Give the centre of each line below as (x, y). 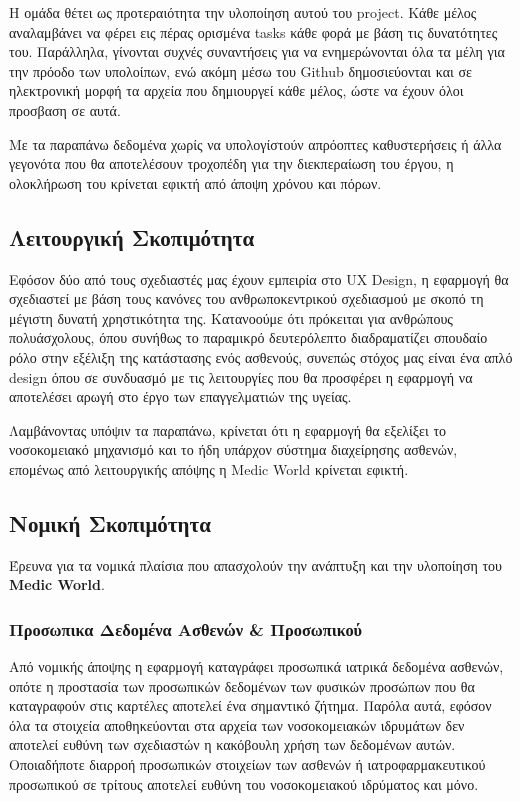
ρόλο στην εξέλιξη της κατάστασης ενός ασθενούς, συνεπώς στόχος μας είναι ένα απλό (261, 356)
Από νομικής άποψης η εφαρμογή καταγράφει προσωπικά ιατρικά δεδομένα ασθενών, (256, 666)
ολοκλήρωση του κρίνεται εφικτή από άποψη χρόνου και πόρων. (195, 182)
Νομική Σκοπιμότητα (110, 522)
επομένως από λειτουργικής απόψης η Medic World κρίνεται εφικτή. (209, 468)
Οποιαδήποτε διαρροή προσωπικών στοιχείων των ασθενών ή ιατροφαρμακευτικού (247, 764)
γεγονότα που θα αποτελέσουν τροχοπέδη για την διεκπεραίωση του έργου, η (231, 163)
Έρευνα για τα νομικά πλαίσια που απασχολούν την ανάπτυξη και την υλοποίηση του (255, 564)
